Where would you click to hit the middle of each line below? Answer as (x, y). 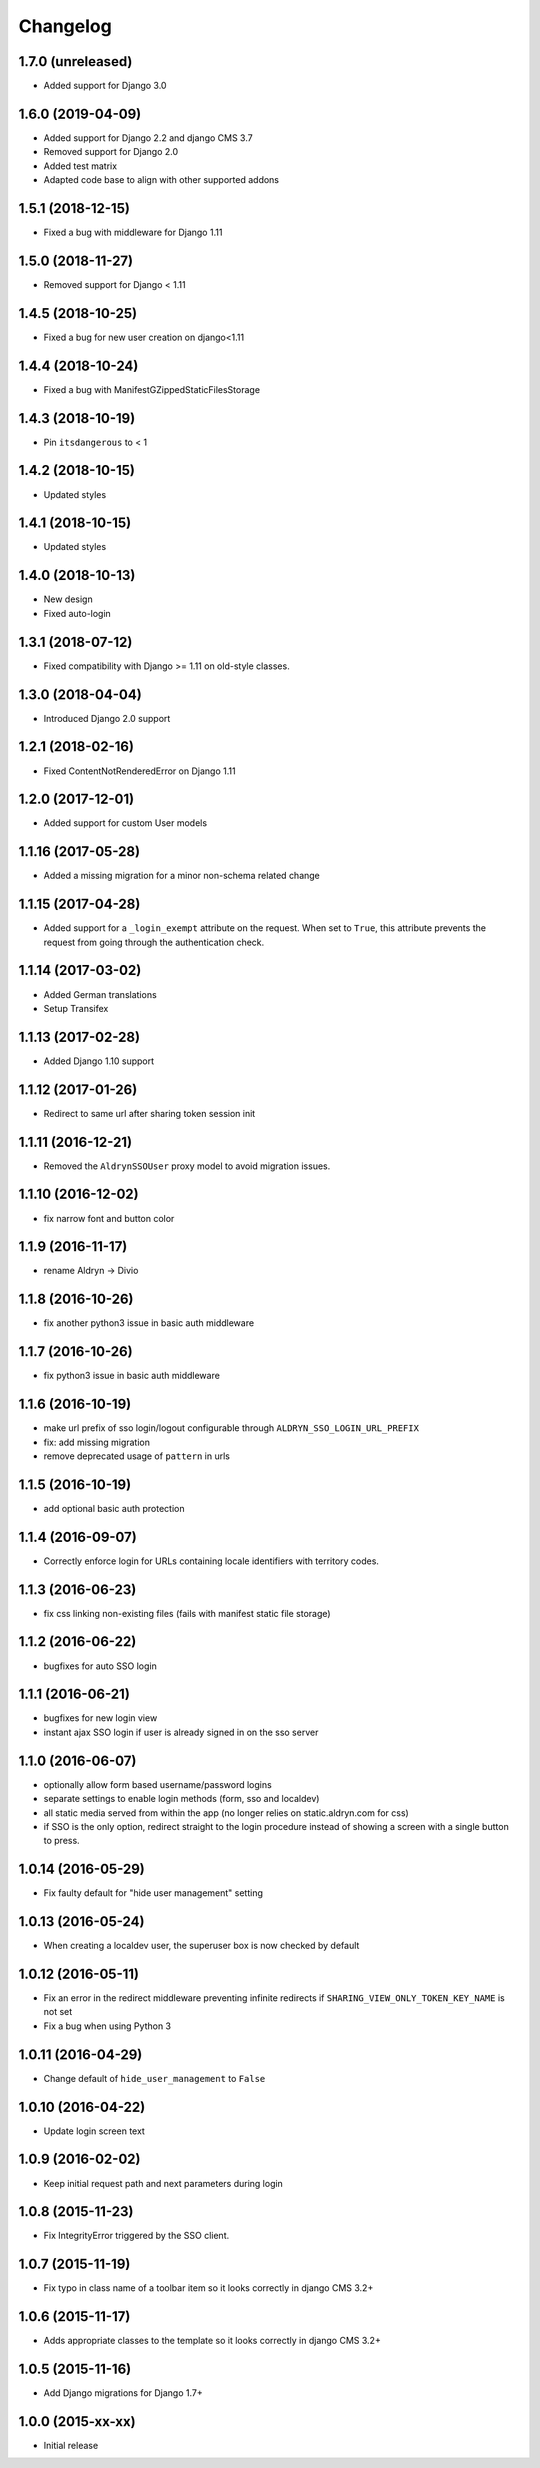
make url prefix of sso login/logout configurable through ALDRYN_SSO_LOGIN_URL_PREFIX (231, 1428)
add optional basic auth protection (114, 1508)
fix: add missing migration (96, 1442)
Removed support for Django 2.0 (111, 152)
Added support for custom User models (125, 823)
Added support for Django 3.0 (105, 86)
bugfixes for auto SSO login (100, 1666)
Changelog (65, 26)
